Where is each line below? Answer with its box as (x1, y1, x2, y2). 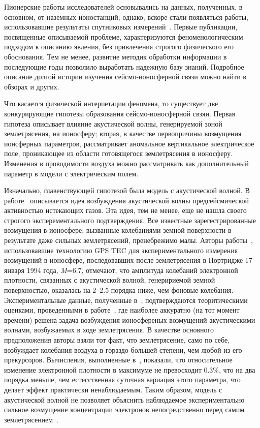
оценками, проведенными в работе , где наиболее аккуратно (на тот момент (4, 304, 240, 315)
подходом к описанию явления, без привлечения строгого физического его (4, 41, 234, 52)
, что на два (219, 364, 255, 375)
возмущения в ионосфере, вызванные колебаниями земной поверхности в (4, 225, 232, 235)
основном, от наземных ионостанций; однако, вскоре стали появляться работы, (4, 11, 249, 22)
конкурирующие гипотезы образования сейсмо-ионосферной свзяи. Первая (4, 108, 235, 118)
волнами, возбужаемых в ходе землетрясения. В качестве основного (4, 324, 214, 335)
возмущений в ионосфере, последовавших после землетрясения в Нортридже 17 (4, 255, 252, 265)
